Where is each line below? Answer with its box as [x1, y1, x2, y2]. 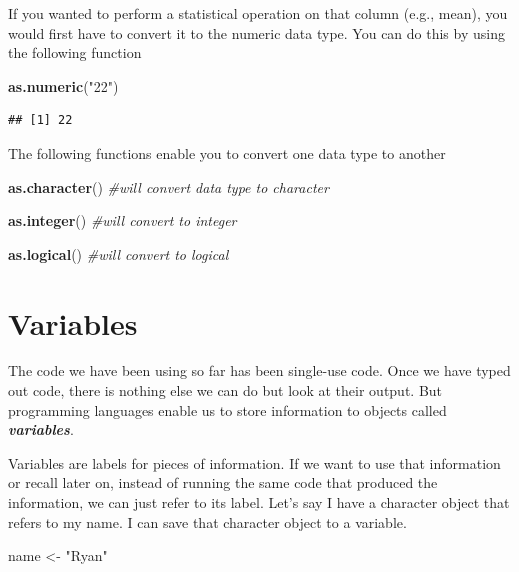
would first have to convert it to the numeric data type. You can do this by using [8, 22, 505, 43]
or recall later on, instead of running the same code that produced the [8, 472, 438, 493]
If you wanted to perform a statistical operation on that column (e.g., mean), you [8, 3, 508, 23]
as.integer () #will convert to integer [8, 210, 237, 231]
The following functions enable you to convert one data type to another [8, 142, 446, 163]
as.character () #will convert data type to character [8, 176, 329, 197]
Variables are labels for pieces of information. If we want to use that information [8, 452, 501, 473]
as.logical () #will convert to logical [8, 243, 229, 264]
